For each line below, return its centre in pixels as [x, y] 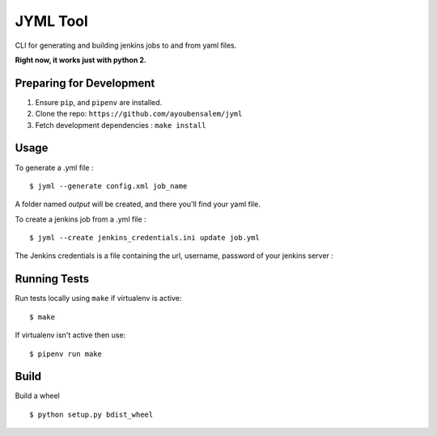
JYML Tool [51, 21]
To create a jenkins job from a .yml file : [81, 219]
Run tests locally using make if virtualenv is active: [98, 298]
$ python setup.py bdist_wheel [91, 414]
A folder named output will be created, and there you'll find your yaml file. [138, 204]
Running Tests [52, 279]
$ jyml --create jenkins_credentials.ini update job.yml [145, 238]
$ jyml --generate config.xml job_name [108, 186]
